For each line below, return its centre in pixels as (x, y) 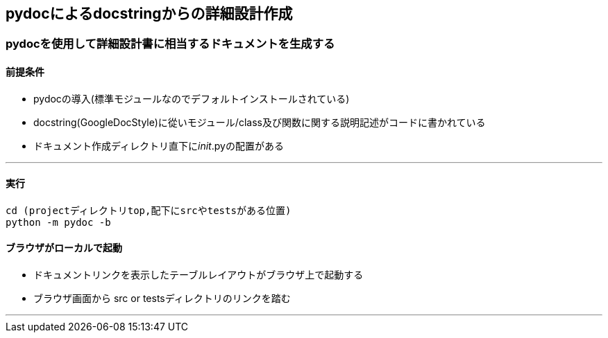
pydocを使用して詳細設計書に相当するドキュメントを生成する (170, 44)
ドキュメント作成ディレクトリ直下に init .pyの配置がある (159, 145)
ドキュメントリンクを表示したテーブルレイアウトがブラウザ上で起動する (199, 275)
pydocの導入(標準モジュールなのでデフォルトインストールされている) (192, 98)
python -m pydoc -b (58, 222)
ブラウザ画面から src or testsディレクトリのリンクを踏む (162, 299)
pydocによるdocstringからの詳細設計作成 (149, 14)
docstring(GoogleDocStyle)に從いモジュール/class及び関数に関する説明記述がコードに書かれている (260, 122)
